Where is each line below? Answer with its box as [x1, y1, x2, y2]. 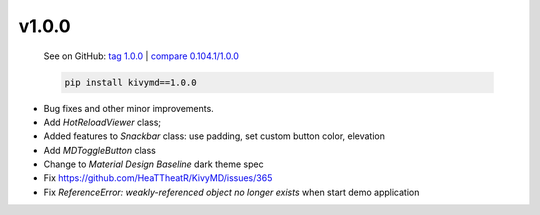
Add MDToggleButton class [43, 144, 157, 156]
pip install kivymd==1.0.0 [64, 76, 197, 88]
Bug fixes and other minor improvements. [43, 102, 214, 114]
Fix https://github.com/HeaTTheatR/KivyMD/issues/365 [43, 172, 273, 184]
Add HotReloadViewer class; [43, 116, 162, 128]
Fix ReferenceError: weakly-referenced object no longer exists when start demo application [43, 186, 420, 198]
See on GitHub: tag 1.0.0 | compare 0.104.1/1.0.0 [43, 50, 240, 62]
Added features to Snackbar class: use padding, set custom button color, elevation [43, 130, 385, 142]
